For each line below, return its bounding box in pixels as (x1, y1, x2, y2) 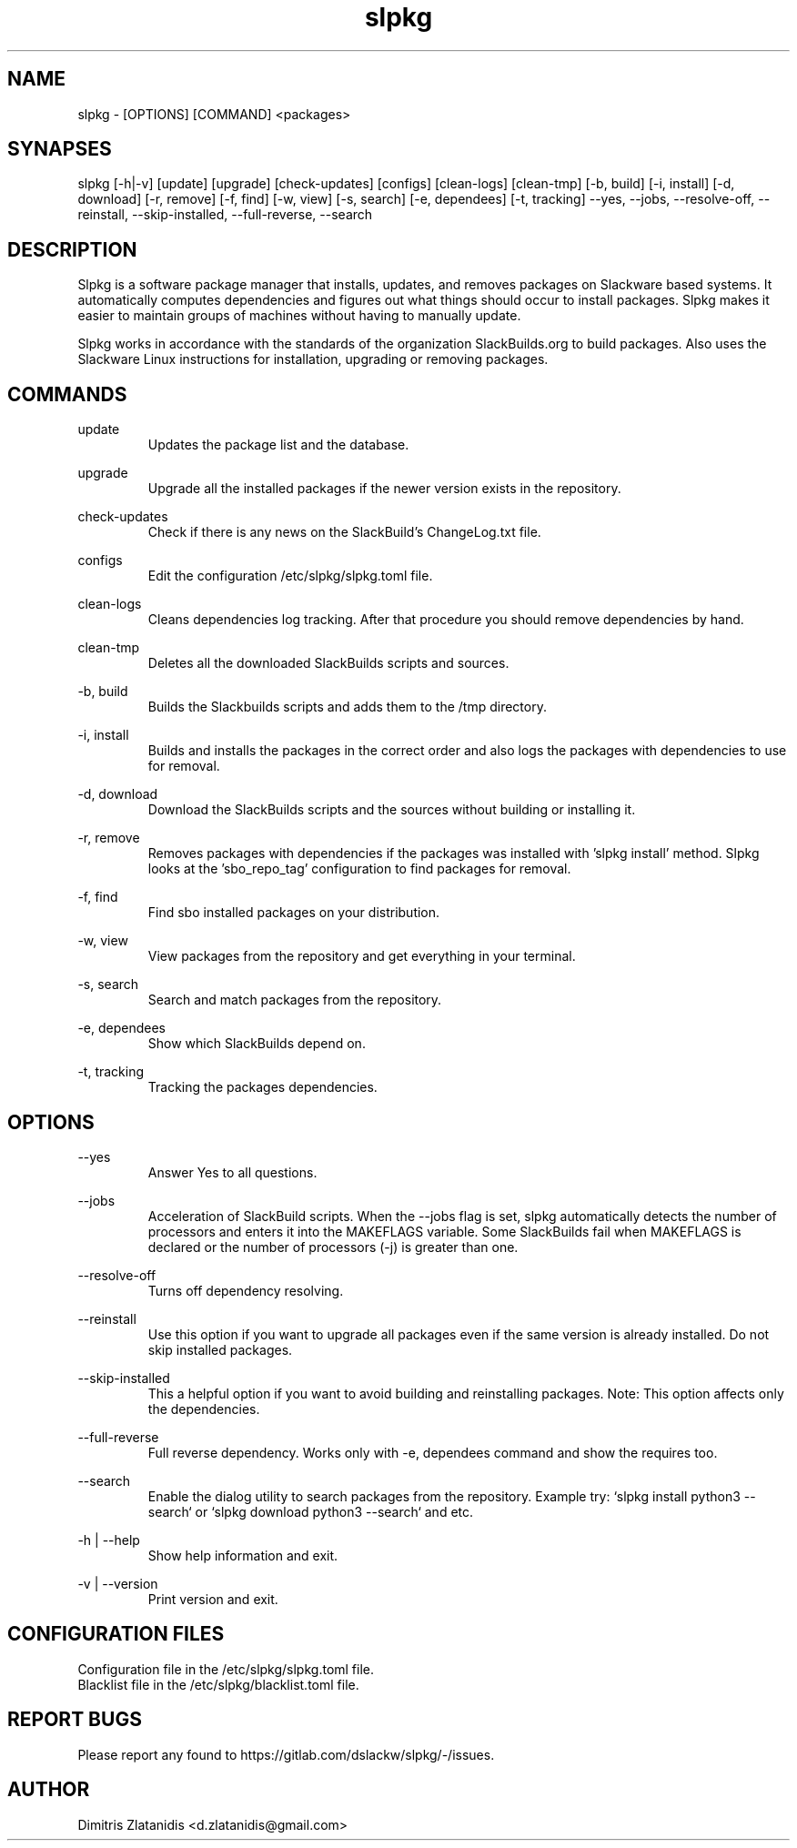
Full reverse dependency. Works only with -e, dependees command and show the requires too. (147, 1444, 718, 1460)
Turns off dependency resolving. (147, 1282, 344, 1298)
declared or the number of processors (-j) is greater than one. (147, 1238, 519, 1255)
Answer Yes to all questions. (147, 1164, 318, 1180)
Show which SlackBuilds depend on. (147, 1035, 366, 1052)
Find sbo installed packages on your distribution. (147, 904, 440, 921)
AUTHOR (7, 1778, 90, 1802)
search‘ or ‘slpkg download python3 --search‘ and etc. (147, 1503, 474, 1520)
